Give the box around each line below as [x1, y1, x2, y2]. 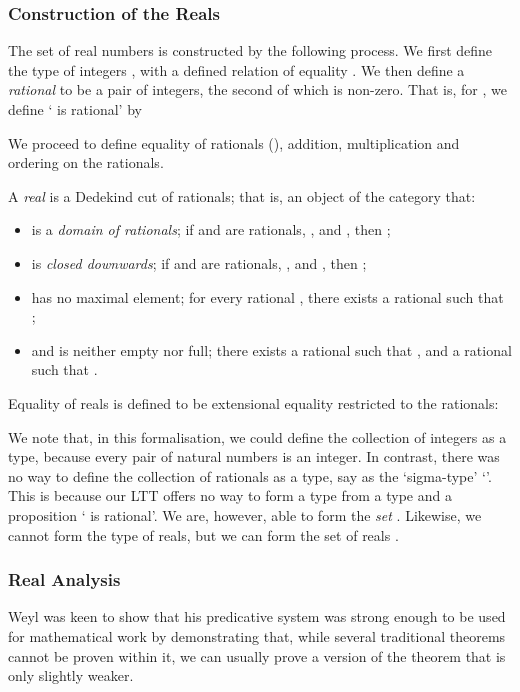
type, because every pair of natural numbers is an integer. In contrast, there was [8, 446, 500, 467]
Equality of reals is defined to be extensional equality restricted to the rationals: [8, 392, 499, 413]
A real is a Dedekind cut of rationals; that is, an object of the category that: [8, 185, 476, 206]
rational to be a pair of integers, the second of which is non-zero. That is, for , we [8, 79, 507, 100]
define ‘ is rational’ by [8, 99, 142, 119]
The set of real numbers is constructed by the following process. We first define [8, 40, 493, 61]
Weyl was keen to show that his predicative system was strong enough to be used [8, 606, 506, 627]
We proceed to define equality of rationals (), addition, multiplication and [8, 132, 460, 153]
